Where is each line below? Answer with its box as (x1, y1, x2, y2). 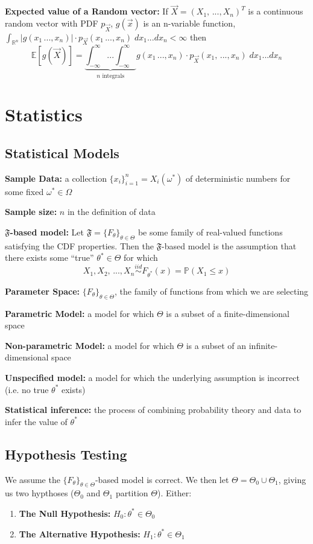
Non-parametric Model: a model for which (5, 339, 174, 351)
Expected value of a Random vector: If (5, 5, 168, 18)
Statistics (5, 102, 83, 127)
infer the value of (5, 415, 68, 427)
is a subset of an (186, 339, 247, 351)
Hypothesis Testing (5, 444, 127, 463)
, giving (278, 473, 306, 485)
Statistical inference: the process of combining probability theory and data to (5, 403, 302, 416)
